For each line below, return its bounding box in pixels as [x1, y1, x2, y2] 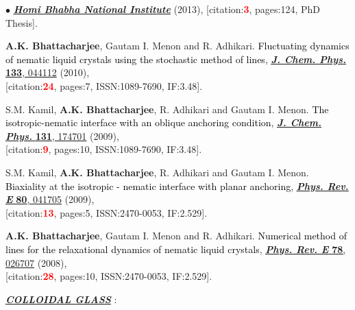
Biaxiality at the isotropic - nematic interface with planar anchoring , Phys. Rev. [5, 178, 349, 193]
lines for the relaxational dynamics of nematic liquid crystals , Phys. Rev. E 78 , [5, 241, 346, 256]
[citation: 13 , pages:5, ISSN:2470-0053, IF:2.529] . [5, 205, 208, 219]
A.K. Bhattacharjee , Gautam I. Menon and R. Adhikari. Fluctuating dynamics [5, 38, 350, 53]
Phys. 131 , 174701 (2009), [5, 128, 119, 143]
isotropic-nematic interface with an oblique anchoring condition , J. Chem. [5, 115, 321, 130]
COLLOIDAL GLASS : [5, 291, 117, 306]
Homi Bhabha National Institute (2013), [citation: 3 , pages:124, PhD [13, 2, 321, 16]
